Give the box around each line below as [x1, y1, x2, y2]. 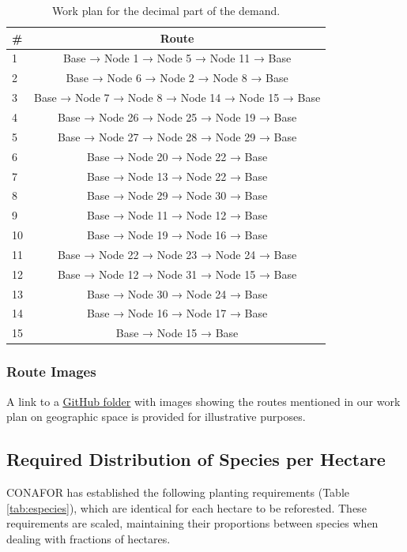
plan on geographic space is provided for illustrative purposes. [6, 408, 306, 425]
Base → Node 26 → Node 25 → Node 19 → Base [57, 108, 297, 125]
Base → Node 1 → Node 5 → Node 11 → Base [62, 50, 292, 66]
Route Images [6, 362, 96, 381]
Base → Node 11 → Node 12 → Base [86, 207, 268, 223]
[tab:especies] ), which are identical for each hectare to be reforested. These [6, 499, 367, 516]
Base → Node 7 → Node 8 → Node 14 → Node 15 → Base [34, 89, 321, 106]
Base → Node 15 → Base [115, 325, 239, 341]
